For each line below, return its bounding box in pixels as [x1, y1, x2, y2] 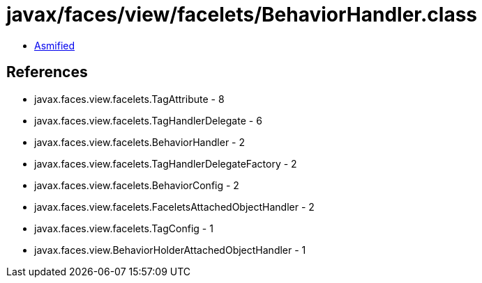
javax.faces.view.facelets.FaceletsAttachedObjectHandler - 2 [34, 200, 315, 213]
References [6, 63, 88, 81]
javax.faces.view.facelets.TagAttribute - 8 [34, 92, 225, 105]
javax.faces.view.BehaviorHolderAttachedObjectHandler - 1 [34, 243, 306, 256]
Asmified [34, 39, 75, 51]
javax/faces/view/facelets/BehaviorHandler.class [6, 3, 478, 26]
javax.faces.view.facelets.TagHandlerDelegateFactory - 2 [34, 157, 297, 170]
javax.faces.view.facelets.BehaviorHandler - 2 [34, 136, 246, 148]
